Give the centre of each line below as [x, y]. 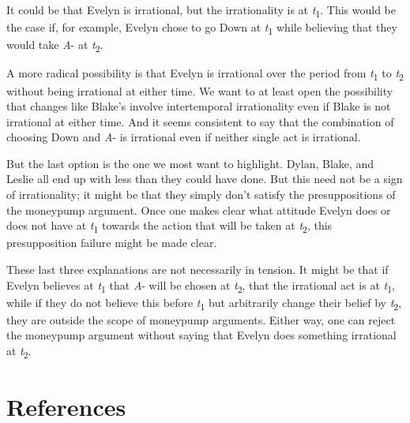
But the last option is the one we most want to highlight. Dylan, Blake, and [190, 163]
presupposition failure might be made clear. [112, 243]
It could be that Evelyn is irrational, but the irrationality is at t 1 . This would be [201, 11]
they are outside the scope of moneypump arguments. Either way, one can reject [201, 319]
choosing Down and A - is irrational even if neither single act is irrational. [184, 137]
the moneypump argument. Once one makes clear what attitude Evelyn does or [199, 210]
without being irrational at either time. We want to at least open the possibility [200, 90]
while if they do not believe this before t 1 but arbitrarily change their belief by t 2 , [204, 303]
